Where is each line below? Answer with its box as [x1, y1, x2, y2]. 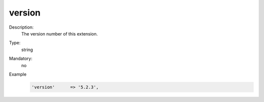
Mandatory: [9, 56, 33, 62]
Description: [9, 24, 34, 30]
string [21, 47, 33, 52]
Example [9, 71, 27, 77]
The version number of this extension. [21, 31, 98, 36]
